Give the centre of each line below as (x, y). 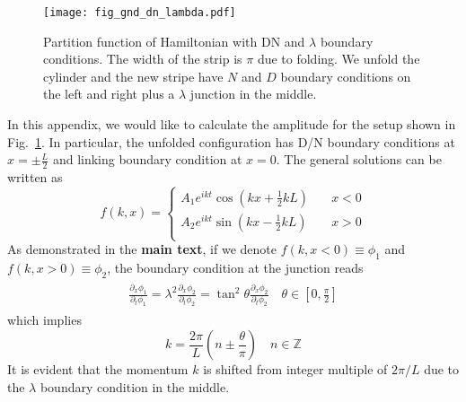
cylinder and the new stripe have (133, 76)
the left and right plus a (109, 94)
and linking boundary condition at (147, 159)
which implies (44, 320)
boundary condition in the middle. (135, 386)
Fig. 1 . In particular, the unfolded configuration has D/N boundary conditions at (231, 141)
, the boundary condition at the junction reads (235, 268)
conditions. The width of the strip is (143, 59)
